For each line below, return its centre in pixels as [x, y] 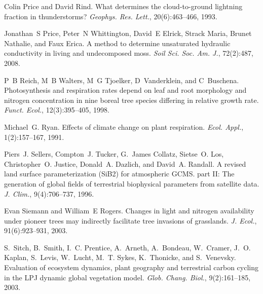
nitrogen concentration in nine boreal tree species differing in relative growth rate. [131, 100]
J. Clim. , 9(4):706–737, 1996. [49, 193]
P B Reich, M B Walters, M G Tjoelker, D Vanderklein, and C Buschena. [122, 80]
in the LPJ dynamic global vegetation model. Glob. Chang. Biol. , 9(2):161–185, [127, 277]
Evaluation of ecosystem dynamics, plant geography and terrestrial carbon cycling [131, 267]
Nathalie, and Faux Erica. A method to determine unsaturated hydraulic [117, 43]
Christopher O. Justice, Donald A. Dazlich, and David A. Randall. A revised [125, 163]
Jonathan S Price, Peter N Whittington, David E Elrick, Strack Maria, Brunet [128, 33]
